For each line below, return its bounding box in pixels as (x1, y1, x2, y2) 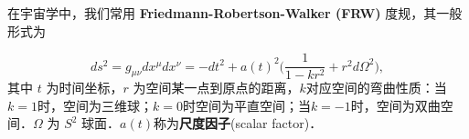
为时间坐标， (46, 78, 123, 97)
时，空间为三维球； (37, 95, 153, 114)
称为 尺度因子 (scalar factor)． (154, 114, 323, 133)
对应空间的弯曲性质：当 (305, 78, 447, 97)
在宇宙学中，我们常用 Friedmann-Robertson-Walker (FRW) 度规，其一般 (7, 4, 463, 22)
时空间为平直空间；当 (182, 95, 311, 114)
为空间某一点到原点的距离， (133, 78, 300, 97)
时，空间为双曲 (350, 95, 441, 114)
